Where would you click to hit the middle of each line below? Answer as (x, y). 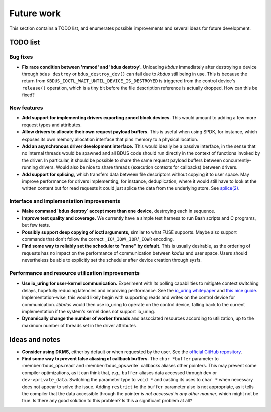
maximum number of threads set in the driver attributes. (80, 325)
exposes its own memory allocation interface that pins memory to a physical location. (110, 139)
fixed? (28, 95)
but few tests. (36, 225)
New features (26, 108)
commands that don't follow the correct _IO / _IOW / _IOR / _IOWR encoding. (98, 239)
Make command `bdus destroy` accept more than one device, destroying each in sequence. (119, 211)
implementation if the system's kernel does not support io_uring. (88, 311)
